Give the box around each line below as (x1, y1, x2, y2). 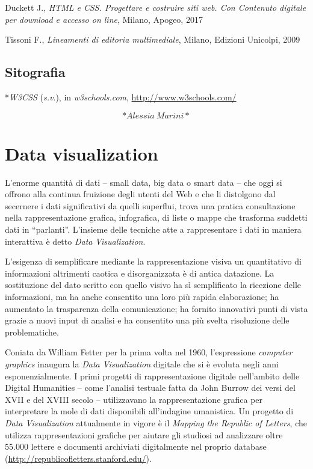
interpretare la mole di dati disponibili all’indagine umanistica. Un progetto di (5, 405, 294, 417)
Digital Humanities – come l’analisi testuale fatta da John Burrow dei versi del (5, 381, 296, 394)
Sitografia (5, 63, 66, 81)
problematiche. (5, 325, 59, 338)
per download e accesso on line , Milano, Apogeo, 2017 (5, 13, 203, 25)
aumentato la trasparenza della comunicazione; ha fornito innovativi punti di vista (5, 302, 308, 314)
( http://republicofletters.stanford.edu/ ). (5, 452, 152, 464)
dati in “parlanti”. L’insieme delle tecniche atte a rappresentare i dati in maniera (5, 223, 302, 236)
